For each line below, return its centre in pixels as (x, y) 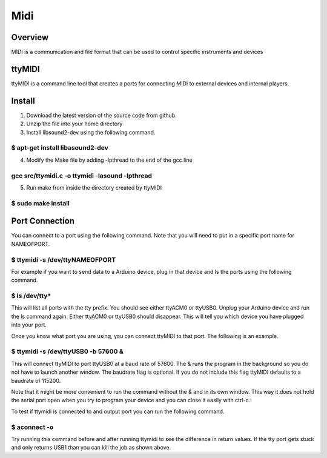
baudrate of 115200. (36, 380)
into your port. (29, 325)
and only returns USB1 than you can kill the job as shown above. (91, 448)
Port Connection (43, 221)
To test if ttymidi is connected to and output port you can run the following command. (118, 411)
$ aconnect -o (32, 427)
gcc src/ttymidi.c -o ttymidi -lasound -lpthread (82, 176)
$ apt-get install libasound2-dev (60, 148)
